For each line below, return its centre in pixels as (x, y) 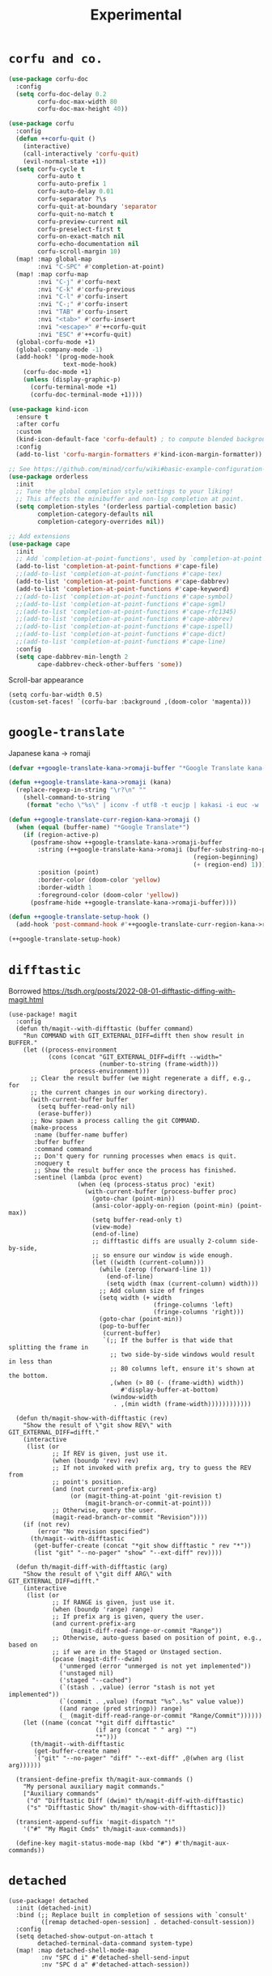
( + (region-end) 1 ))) (229, 865)
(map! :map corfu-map (52, 274)
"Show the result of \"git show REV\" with (98, 1425)
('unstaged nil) (87, 1673)
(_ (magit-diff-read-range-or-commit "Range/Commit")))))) (161, 1715)
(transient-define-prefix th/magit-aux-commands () (105, 1779)
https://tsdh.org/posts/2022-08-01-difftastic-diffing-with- (140, 991)
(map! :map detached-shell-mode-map (77, 1950)
